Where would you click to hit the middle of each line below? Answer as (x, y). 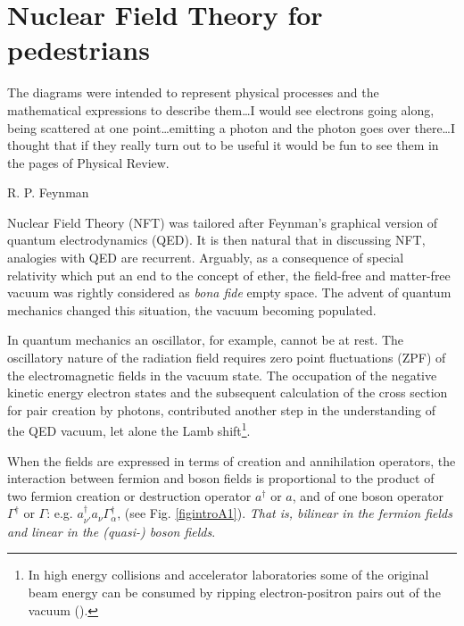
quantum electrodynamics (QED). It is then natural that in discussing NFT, (216, 240)
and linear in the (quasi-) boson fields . (112, 531)
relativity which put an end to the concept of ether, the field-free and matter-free (229, 275)
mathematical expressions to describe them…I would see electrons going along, (221, 109)
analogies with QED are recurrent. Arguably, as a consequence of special (206, 258)
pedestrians (79, 50)
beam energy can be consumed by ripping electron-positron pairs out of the (234, 593)
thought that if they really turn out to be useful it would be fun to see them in (223, 145)
